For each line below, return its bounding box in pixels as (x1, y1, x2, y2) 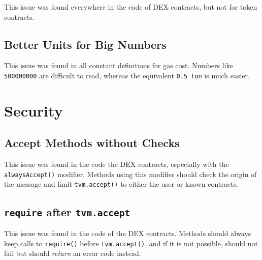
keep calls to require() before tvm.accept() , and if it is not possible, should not (4, 238, 258, 248)
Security (4, 100, 63, 121)
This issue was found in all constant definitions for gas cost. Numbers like (4, 60, 233, 71)
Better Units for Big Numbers (4, 36, 167, 52)
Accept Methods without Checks (4, 135, 180, 151)
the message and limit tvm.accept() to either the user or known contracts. (4, 179, 238, 189)
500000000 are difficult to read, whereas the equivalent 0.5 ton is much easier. (4, 70, 250, 80)
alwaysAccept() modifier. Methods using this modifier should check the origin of (4, 168, 257, 179)
